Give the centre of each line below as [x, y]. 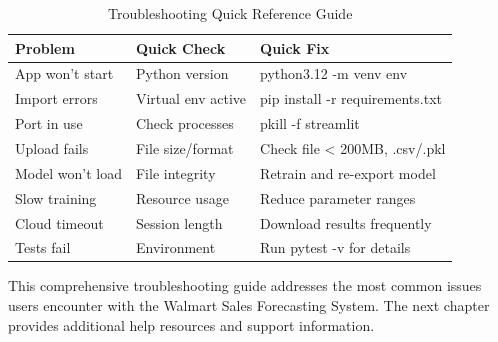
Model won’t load [68, 172]
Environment [175, 247]
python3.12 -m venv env [334, 73]
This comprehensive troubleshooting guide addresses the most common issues [245, 285]
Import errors [56, 98]
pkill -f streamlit [310, 123]
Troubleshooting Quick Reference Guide [230, 13]
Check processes [184, 123]
